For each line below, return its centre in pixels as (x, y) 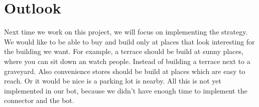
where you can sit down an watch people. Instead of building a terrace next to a (127, 61)
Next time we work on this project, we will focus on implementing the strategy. (126, 32)
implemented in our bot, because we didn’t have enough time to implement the (126, 90)
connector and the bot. (39, 100)
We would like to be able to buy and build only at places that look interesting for (129, 41)
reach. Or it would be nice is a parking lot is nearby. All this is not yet (113, 81)
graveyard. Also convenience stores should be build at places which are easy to (125, 71)
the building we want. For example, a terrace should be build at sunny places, (124, 51)
